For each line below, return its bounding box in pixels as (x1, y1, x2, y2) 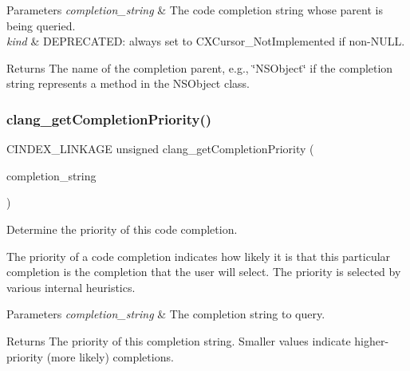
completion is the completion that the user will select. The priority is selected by (6, 263, 401, 280)
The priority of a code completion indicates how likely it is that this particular (6, 247, 391, 264)
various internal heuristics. (6, 278, 136, 295)
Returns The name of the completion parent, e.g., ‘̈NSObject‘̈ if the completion (6, 59, 393, 76)
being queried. (6, 17, 76, 34)
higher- (354, 332, 389, 349)
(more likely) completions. (46, 348, 174, 365)
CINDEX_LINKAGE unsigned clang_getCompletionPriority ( (6, 140, 314, 157)
